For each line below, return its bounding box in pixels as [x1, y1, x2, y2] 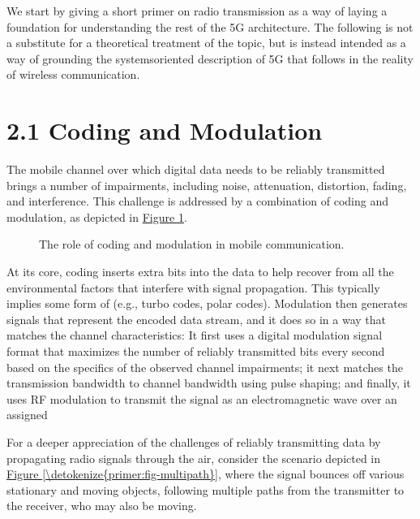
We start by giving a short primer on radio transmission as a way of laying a [6, 2, 388, 19]
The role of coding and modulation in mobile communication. [39, 236, 345, 253]
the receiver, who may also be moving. [6, 497, 197, 514]
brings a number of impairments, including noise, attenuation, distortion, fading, [6, 176, 407, 193]
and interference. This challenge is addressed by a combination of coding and [6, 192, 388, 210]
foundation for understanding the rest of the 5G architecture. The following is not [6, 18, 414, 35]
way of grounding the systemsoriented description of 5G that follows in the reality [6, 50, 414, 67]
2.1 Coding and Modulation [6, 114, 323, 147]
